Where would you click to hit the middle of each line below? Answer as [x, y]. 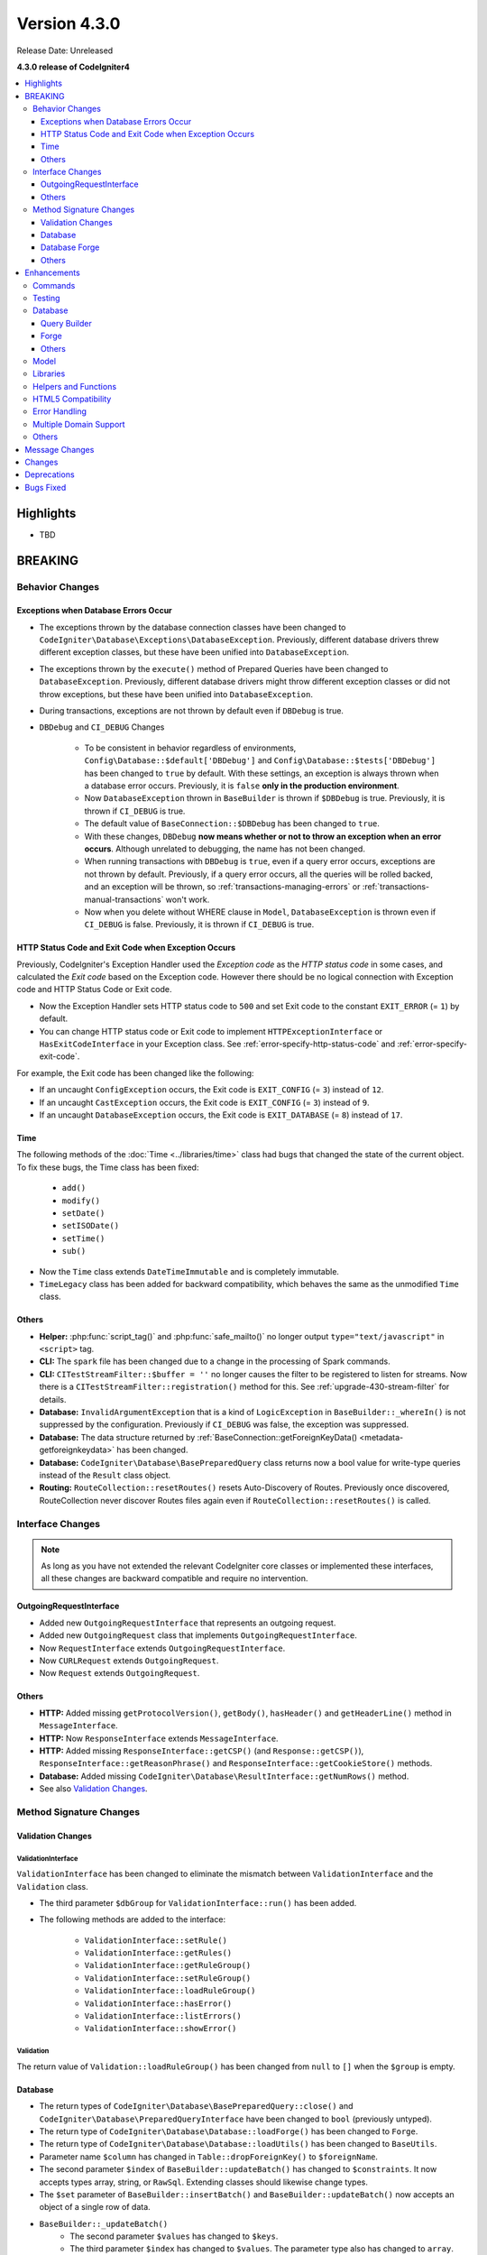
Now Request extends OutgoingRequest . [119, 1673]
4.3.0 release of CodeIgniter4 [74, 67]
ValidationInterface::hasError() [158, 2003]
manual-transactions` [124, 899]
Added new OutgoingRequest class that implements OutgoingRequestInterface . [198, 1635]
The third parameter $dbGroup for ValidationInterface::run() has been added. [198, 1902]
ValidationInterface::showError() [161, 2029]
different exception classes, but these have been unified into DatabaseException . [194, 652]
